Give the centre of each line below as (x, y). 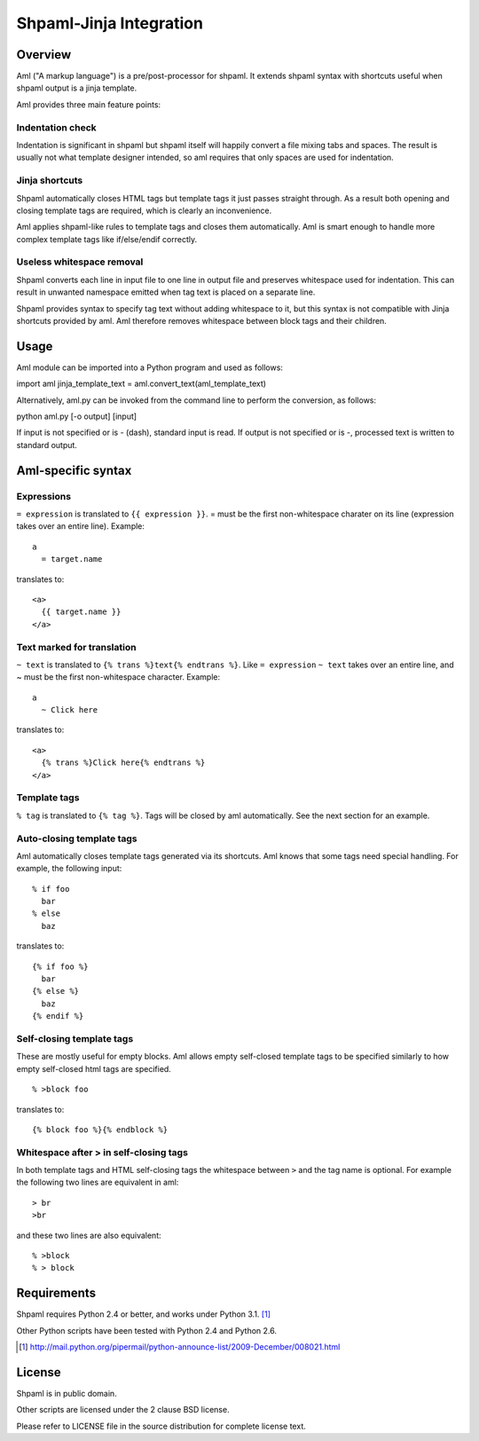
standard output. (47, 445)
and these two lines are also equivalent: (89, 1235)
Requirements (56, 1293)
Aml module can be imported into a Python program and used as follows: (150, 367)
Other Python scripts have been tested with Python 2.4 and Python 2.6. (147, 1330)
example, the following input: (69, 869)
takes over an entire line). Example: (81, 526)
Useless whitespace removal (80, 262)
